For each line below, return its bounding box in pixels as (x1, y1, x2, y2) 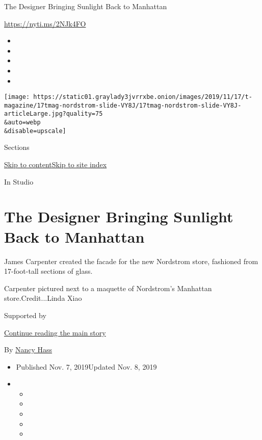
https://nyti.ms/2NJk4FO (4, 18, 86, 29)
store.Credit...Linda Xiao (4, 293, 82, 303)
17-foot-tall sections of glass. (4, 266, 93, 276)
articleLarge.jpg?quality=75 (4, 110, 103, 118)
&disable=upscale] (4, 127, 66, 135)
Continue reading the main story (4, 327, 106, 338)
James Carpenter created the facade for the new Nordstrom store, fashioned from (4, 255, 258, 266)
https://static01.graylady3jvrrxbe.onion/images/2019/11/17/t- (33, 93, 252, 101)
